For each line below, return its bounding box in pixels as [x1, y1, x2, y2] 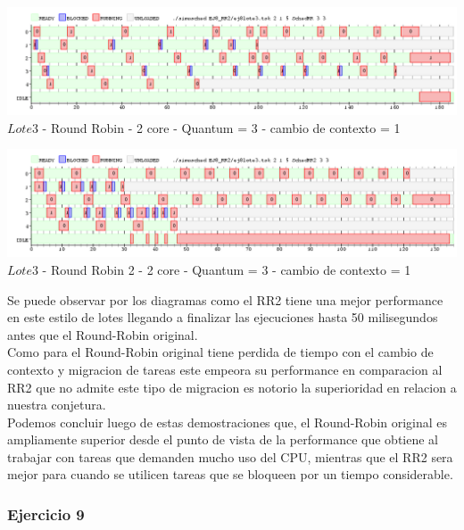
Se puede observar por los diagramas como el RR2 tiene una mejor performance [7, 290, 443, 309]
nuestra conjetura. [7, 395, 106, 414]
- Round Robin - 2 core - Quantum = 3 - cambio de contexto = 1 [42, 118, 401, 137]
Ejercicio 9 [7, 502, 85, 525]
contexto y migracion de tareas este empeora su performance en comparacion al [7, 360, 443, 378]
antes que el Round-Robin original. [7, 325, 198, 344]
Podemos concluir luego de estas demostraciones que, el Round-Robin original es [7, 412, 448, 431]
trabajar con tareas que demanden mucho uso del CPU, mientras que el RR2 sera [7, 447, 453, 466]
